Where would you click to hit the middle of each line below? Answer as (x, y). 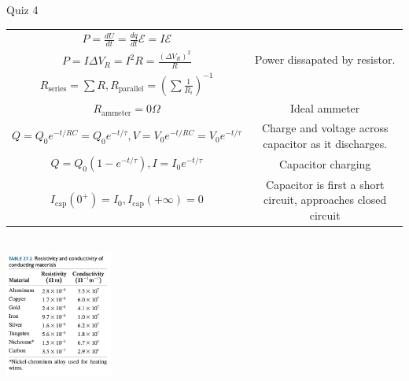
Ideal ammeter (325, 108)
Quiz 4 (22, 9)
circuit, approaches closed (325, 200)
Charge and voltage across (325, 127)
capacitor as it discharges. (325, 143)
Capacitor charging (325, 163)
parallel (131, 89)
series (57, 89)
